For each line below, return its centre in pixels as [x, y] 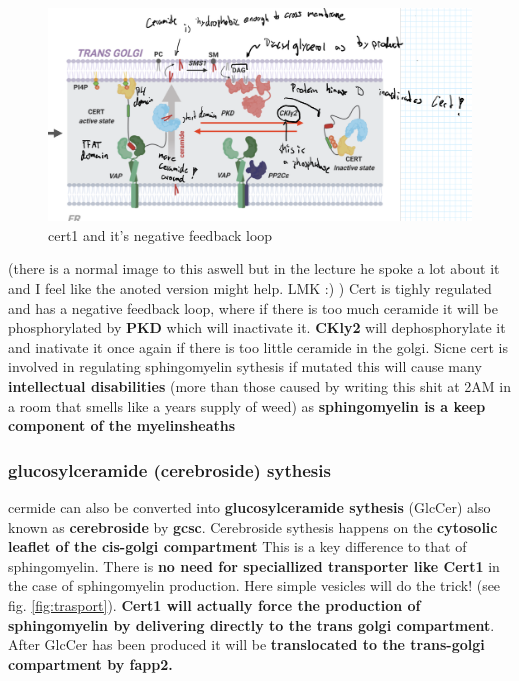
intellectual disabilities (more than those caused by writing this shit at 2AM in [260, 385]
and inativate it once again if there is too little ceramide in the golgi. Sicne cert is [258, 346]
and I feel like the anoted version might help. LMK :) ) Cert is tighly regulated [250, 288]
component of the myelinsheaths [122, 425]
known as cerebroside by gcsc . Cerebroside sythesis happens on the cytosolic [253, 526]
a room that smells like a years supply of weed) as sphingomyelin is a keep [247, 405]
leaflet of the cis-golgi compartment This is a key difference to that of [237, 546]
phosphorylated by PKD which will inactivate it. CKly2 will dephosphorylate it [257, 327]
